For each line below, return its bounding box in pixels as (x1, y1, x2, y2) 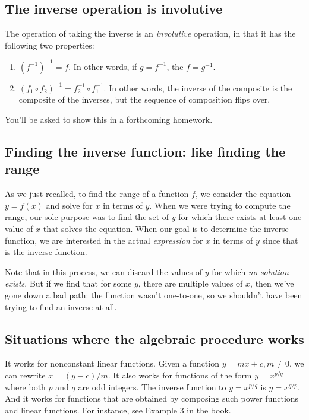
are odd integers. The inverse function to (78, 380, 226, 393)
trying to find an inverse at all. (5, 300, 117, 313)
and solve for (46, 199, 93, 211)
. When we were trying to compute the (149, 199, 291, 211)
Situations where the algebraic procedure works (5, 329, 304, 348)
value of (5, 222, 33, 235)
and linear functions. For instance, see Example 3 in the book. (5, 403, 231, 416)
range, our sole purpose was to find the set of (5, 211, 169, 223)
